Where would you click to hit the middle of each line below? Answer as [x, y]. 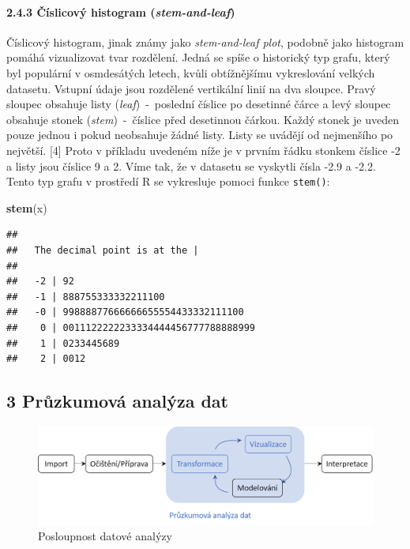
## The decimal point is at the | [103, 250]
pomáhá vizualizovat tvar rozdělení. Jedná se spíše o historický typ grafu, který [198, 57]
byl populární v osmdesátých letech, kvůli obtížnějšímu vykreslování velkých [191, 72]
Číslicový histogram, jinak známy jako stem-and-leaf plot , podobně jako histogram [205, 41]
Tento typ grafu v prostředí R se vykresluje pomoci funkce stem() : [168, 181]
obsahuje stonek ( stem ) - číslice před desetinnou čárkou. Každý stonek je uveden [203, 119]
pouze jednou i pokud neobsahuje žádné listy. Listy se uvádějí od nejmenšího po [200, 135]
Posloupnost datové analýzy [105, 536]
